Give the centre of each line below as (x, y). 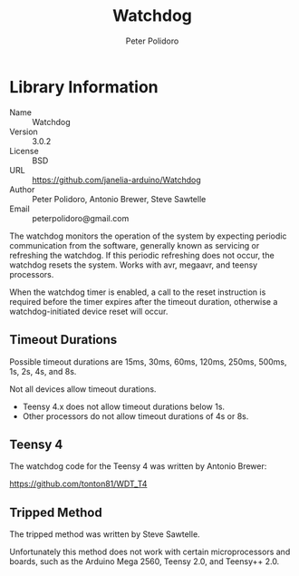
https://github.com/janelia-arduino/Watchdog (116, 180)
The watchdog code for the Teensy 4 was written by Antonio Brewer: (138, 466)
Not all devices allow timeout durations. (83, 389)
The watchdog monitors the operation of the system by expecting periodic (148, 236)
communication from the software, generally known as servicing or (135, 245)
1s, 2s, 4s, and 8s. (43, 371)
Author (22, 189)
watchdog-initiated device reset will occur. (89, 311)
